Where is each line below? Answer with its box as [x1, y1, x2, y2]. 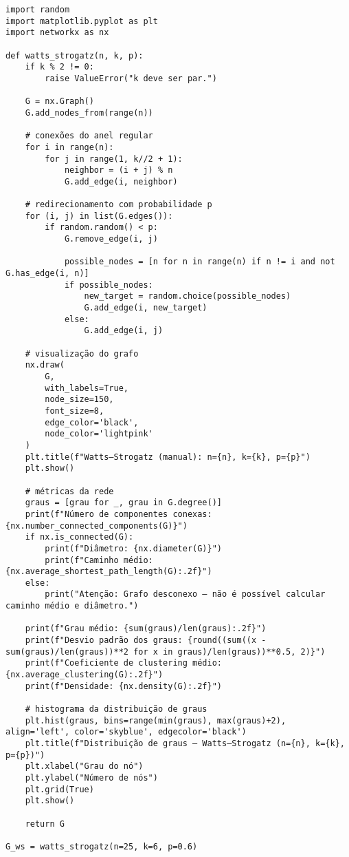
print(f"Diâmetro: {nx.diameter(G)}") [45, 543, 222, 553]
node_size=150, [45, 394, 114, 405]
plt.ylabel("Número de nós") [25, 772, 158, 783]
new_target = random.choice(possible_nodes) [84, 291, 291, 301]
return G [25, 818, 65, 829]
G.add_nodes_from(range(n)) [25, 107, 153, 118]
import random [5, 5, 70, 14]
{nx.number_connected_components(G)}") [5, 520, 188, 531]
